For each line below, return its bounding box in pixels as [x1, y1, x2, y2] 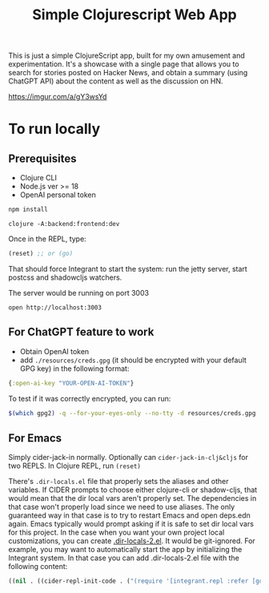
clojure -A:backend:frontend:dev [8, 220, 120, 228]
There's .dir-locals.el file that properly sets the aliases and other [8, 477, 229, 486]
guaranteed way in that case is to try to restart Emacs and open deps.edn [8, 510, 251, 520]
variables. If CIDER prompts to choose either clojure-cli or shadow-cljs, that [8, 485, 258, 494]
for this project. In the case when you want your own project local [8, 527, 225, 538]
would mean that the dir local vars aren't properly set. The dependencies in [8, 494, 257, 503]
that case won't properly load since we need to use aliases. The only [8, 502, 235, 512]
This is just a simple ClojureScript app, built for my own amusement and [8, 50, 246, 61]
